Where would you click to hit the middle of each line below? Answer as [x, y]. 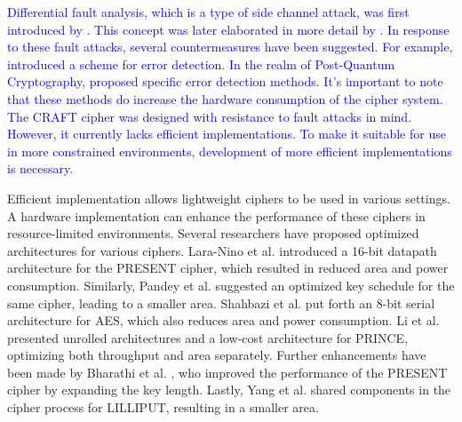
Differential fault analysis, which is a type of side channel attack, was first [208, 12]
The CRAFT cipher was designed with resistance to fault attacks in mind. [210, 116]
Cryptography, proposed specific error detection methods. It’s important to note [225, 81]
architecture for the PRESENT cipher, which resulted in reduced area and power [228, 268]
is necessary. [40, 168]
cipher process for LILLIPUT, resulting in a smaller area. [163, 407]
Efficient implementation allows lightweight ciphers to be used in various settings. [229, 198]
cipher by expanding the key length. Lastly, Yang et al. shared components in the [229, 390]
